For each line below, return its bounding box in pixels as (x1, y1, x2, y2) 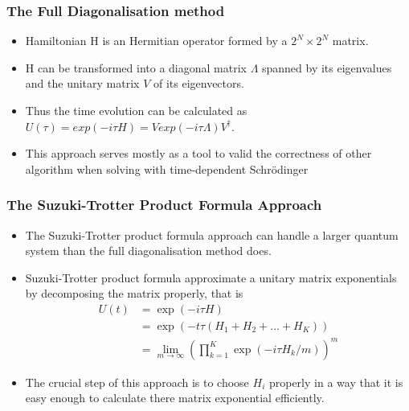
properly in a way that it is (268, 373, 403, 390)
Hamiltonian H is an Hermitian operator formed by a (25, 32, 288, 49)
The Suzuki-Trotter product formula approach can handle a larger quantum (25, 226, 399, 243)
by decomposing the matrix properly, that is (25, 285, 243, 302)
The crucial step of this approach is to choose (25, 373, 249, 390)
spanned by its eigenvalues (262, 59, 392, 76)
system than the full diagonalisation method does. (25, 242, 272, 259)
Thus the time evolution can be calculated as (25, 102, 247, 118)
